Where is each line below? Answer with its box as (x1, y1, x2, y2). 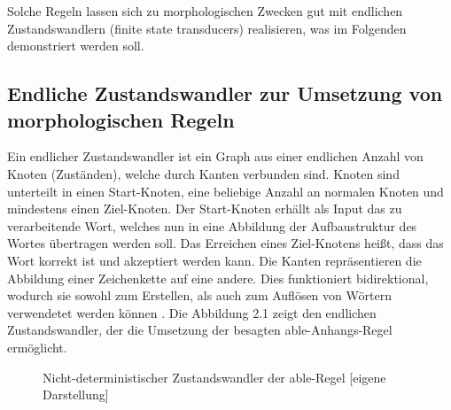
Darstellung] (43, 385, 109, 404)
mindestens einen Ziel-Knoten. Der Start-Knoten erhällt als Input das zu (7, 199, 402, 218)
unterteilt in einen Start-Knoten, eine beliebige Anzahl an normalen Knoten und (7, 182, 444, 200)
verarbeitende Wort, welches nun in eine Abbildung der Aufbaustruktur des (7, 216, 417, 235)
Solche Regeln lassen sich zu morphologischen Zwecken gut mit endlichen (7, 2, 403, 19)
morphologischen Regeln (7, 105, 235, 133)
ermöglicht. (7, 337, 67, 356)
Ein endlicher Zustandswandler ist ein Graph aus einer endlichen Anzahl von (7, 147, 424, 166)
